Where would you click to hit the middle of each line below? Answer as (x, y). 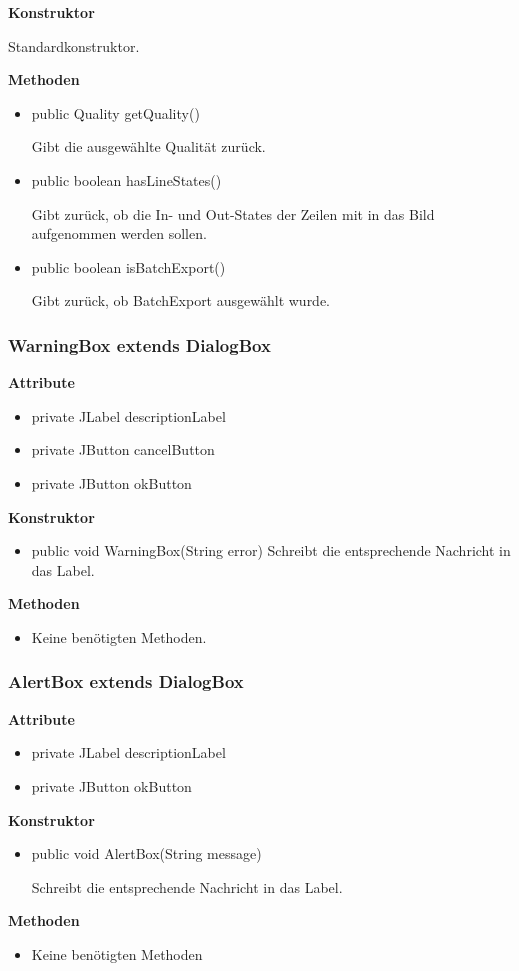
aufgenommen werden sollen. (119, 233)
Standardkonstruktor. (74, 45)
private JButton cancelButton (123, 449)
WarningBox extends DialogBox (139, 344)
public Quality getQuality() (115, 112)
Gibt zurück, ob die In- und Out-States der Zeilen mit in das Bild (233, 213)
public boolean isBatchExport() (128, 266)
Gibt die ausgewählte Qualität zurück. (148, 146)
